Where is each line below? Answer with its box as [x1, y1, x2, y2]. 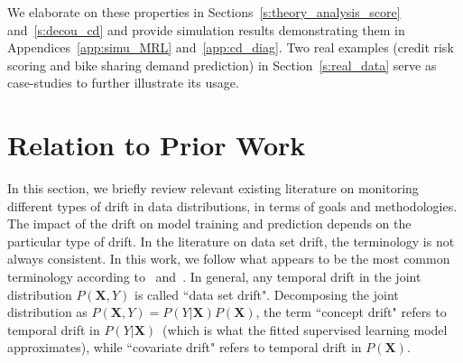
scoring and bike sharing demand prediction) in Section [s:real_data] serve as [7, 55, 437, 74]
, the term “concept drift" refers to [255, 302, 447, 321]
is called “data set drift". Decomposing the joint [134, 284, 399, 303]
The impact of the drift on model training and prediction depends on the [7, 214, 412, 233]
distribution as [7, 302, 88, 321]
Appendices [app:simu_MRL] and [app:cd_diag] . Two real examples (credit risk [7, 38, 454, 57]
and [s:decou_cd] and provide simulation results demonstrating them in [7, 20, 405, 39]
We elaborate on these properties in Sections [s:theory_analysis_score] [7, 3, 401, 21]
